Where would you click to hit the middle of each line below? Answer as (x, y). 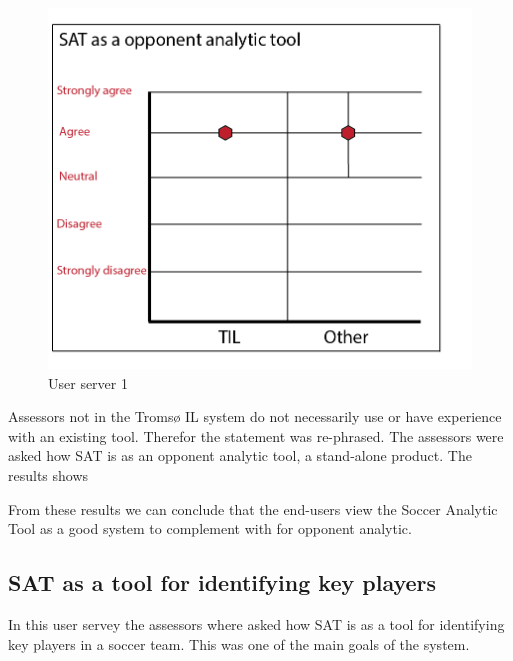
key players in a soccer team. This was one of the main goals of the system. (239, 643)
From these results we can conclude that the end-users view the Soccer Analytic (253, 508)
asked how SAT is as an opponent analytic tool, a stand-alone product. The (240, 455)
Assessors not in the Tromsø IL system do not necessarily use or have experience (255, 416)
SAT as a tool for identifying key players (222, 582)
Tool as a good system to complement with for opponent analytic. (210, 528)
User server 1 (88, 382)
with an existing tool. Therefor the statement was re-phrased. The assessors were (256, 435)
